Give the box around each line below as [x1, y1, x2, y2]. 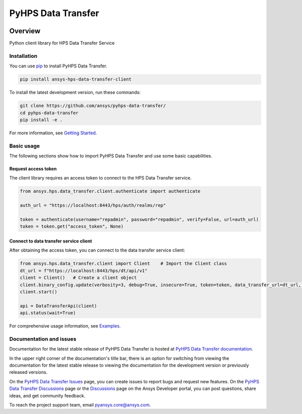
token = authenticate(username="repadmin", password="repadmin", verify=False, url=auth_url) [20, 217, 259, 222]
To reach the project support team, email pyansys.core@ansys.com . [9, 401, 151, 407]
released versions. [9, 369, 48, 375]
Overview [9, 27, 41, 35]
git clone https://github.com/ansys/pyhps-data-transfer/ [20, 103, 166, 109]
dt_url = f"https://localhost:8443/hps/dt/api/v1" [20, 268, 148, 274]
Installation [9, 52, 38, 59]
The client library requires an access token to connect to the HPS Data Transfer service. [9, 175, 192, 181]
